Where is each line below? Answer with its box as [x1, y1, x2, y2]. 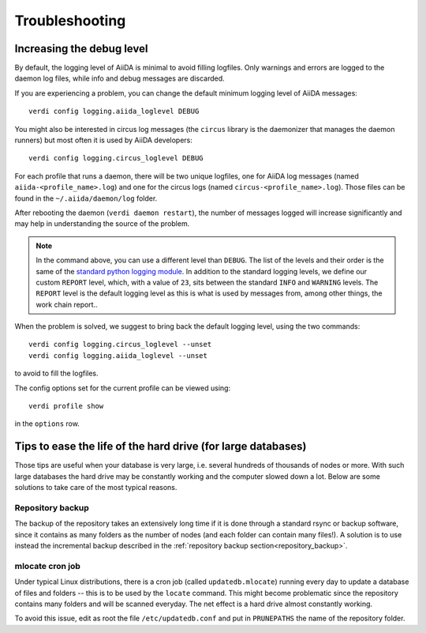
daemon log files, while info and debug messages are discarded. [14, 73, 225, 83]
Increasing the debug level [14, 42, 148, 55]
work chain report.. [35, 300, 98, 309]
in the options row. [14, 419, 80, 428]
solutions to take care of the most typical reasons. [14, 483, 177, 492]
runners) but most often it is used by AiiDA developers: [14, 135, 193, 145]
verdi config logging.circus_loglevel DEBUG [28, 154, 204, 163]
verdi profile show [28, 401, 104, 411]
